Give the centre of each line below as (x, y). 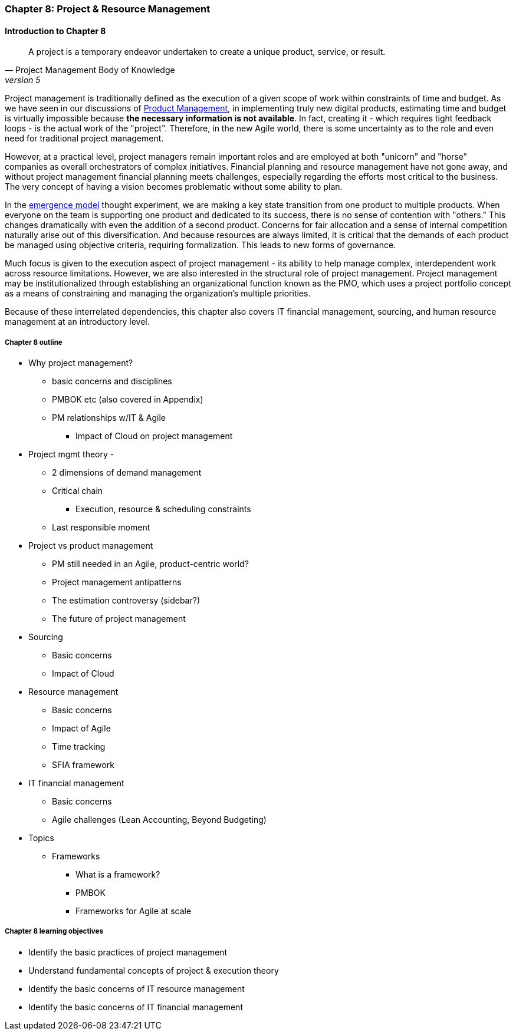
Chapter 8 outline (34, 342)
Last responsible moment (101, 527)
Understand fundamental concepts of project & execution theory (154, 970)
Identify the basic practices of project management (128, 952)
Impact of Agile (81, 728)
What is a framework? (118, 874)
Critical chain (78, 491)
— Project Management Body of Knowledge (90, 70)
